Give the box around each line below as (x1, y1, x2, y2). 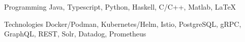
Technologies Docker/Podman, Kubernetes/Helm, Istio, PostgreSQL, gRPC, (4, 18, 241, 29)
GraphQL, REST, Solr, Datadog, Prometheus (4, 28, 146, 39)
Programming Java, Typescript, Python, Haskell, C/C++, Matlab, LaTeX (4, 2, 236, 12)
